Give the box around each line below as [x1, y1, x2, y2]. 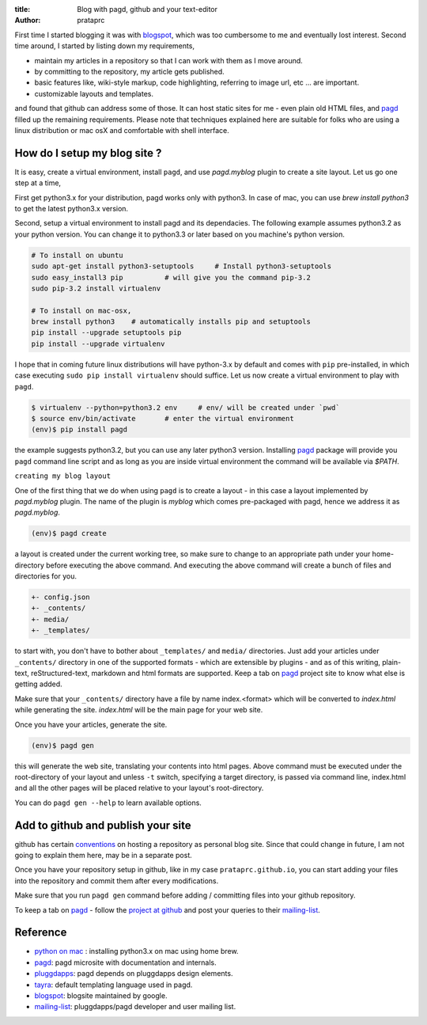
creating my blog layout [14, 472, 111, 480]
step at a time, [14, 178, 62, 188]
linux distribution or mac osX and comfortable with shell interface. [14, 125, 229, 135]
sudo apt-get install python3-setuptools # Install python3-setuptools [31, 262, 332, 271]
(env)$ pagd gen [31, 741, 95, 750]
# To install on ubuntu [31, 250, 124, 260]
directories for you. [14, 571, 77, 581]
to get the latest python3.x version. [14, 203, 129, 213]
